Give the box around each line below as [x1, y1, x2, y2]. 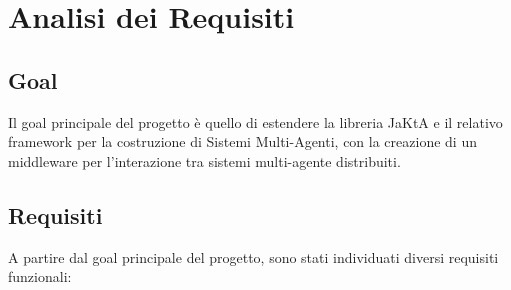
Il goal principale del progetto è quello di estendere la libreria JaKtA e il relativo [8, 111, 503, 132]
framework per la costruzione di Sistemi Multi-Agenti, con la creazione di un [8, 131, 477, 152]
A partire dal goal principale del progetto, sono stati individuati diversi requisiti [8, 246, 499, 267]
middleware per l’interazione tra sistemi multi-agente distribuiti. [8, 150, 401, 171]
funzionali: [8, 266, 72, 287]
